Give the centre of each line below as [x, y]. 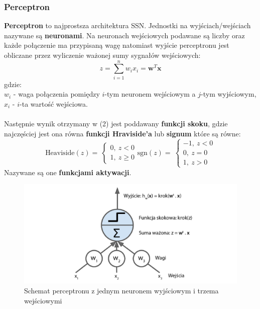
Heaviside [60, 153]
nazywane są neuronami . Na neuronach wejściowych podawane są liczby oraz [124, 35]
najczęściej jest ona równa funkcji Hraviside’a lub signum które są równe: [122, 133]
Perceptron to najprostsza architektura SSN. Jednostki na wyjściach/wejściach [127, 25]
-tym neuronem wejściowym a [150, 94]
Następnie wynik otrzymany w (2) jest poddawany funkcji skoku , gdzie [116, 124]
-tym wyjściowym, [229, 94]
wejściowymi [43, 300]
